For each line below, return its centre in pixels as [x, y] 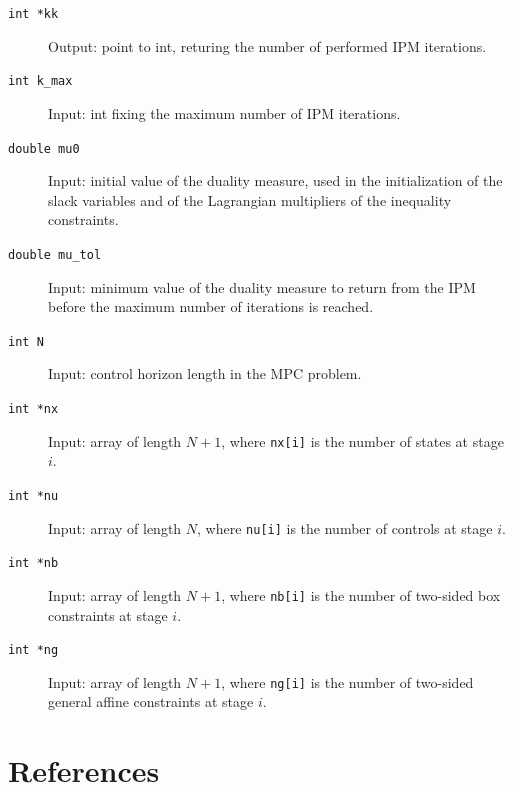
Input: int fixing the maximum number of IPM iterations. [224, 112]
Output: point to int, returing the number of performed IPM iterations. [267, 45]
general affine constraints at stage [151, 701]
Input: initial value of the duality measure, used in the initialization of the [275, 180]
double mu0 [44, 148]
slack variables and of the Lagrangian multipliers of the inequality [250, 199]
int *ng [33, 650]
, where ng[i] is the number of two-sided [347, 681]
